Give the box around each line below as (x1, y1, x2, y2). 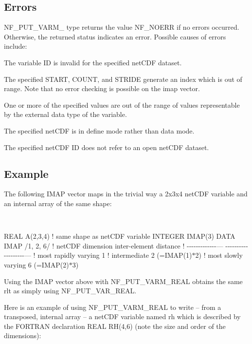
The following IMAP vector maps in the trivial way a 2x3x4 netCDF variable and (4, 189, 248, 199)
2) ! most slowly (195, 250, 243, 260)
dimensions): (4, 330, 41, 341)
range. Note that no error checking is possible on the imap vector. (4, 83, 200, 94)
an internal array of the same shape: (4, 198, 112, 208)
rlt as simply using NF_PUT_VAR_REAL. (4, 286, 137, 296)
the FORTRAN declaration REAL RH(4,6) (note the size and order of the (4, 321, 226, 331)
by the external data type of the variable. (4, 109, 127, 119)
